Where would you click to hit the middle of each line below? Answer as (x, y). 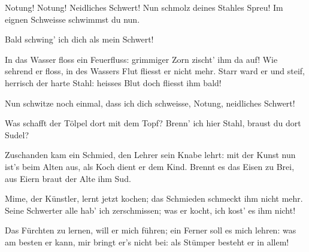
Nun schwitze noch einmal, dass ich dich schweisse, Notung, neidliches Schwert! (150, 103)
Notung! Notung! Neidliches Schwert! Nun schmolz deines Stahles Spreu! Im (144, 7)
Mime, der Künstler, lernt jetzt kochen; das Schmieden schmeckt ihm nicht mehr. (154, 198)
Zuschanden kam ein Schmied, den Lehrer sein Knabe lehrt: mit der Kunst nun (150, 155)
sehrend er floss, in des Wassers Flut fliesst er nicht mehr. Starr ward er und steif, (155, 71)
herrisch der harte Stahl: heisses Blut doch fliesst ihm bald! (113, 82)
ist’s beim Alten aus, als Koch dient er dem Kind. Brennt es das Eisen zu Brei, (150, 166)
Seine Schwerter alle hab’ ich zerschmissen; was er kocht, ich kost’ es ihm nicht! (150, 210)
